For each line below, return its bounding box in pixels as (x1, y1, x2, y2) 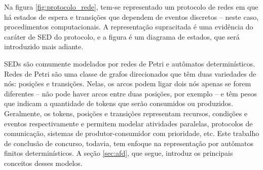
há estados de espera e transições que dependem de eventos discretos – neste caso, (4, 11, 259, 22)
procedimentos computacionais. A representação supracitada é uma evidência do (4, 21, 253, 32)
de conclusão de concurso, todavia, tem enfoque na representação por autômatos (4, 138, 253, 148)
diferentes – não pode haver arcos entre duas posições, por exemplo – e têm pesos (4, 88, 257, 98)
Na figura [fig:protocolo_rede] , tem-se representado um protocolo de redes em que (4, 2, 258, 12)
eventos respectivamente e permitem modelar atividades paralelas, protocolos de (4, 118, 253, 128)
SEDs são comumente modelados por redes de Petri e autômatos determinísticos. (4, 58, 255, 69)
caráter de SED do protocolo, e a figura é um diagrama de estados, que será (4, 31, 240, 42)
